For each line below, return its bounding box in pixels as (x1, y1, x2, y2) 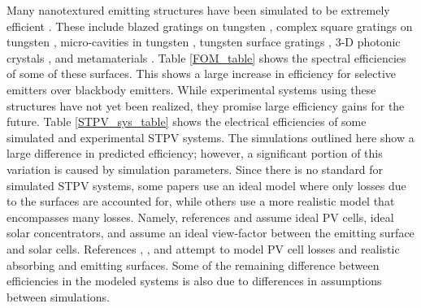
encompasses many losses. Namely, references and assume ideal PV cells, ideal (7, 208, 394, 225)
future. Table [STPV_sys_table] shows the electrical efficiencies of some (7, 113, 367, 130)
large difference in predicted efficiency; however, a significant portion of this (7, 145, 383, 162)
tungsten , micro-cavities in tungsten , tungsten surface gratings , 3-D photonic (7, 33, 401, 50)
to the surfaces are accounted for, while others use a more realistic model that (7, 193, 395, 210)
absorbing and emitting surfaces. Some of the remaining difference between (7, 256, 380, 273)
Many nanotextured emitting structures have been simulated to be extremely (7, 2, 390, 18)
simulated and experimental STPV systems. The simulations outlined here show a (7, 128, 414, 145)
